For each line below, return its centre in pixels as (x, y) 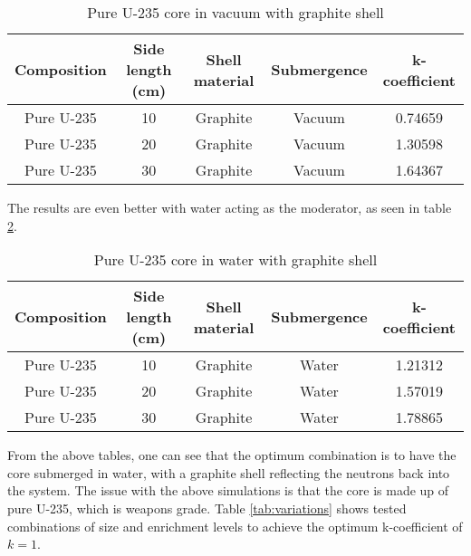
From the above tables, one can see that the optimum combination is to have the (232, 455)
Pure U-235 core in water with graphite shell (235, 260)
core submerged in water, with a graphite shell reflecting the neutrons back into (229, 472)
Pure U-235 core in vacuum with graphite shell (235, 12)
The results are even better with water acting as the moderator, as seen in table (230, 207)
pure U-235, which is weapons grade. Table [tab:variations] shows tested (207, 508)
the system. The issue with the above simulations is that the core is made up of (228, 490)
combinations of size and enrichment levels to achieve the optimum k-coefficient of (235, 526)
